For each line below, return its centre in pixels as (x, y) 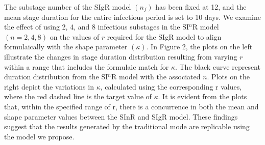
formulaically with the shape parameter (66, 47)
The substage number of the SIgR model (68, 7)
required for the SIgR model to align (164, 36)
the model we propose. (39, 136)
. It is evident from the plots (202, 96)
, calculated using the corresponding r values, (171, 86)
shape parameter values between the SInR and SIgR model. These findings (121, 116)
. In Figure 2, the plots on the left (199, 47)
